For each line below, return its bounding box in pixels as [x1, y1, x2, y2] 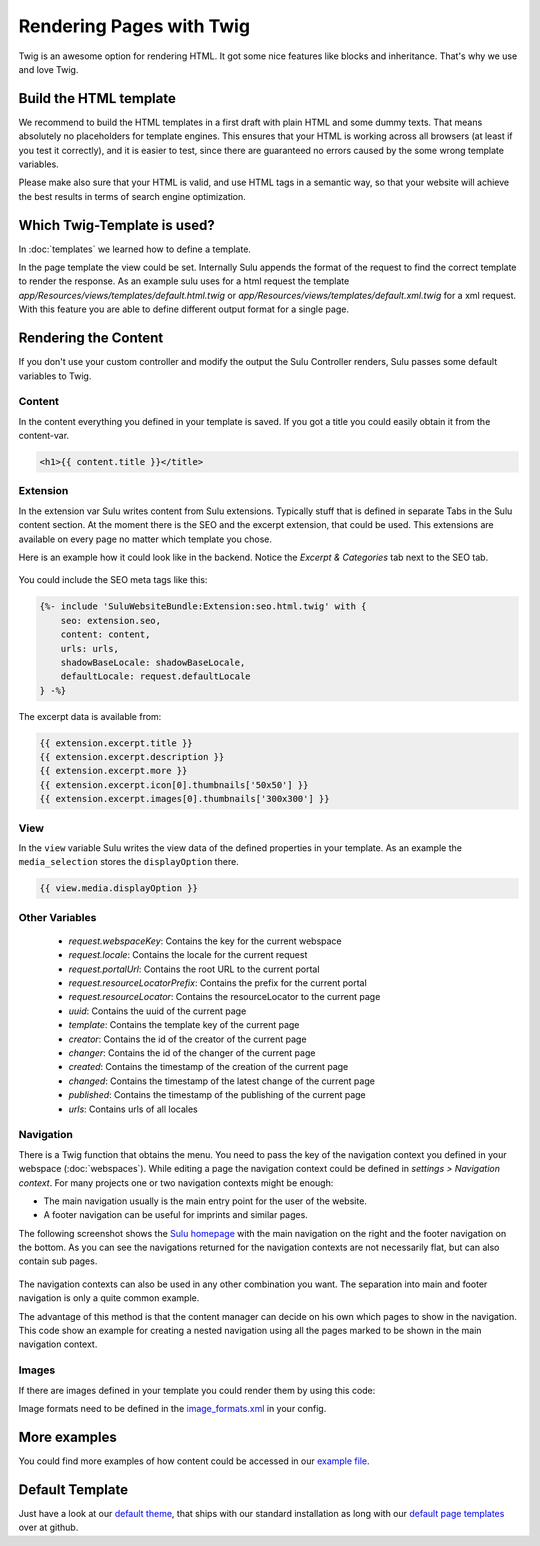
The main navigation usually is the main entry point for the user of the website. [43, 1195, 367, 1207]
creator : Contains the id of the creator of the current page [68, 1033, 307, 1045]
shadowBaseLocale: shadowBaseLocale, [60, 656, 246, 668]
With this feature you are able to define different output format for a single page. [18, 303, 350, 315]
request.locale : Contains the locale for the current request [68, 949, 308, 961]
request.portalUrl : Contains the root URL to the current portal [68, 963, 320, 975]
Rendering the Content [18, 330, 164, 347]
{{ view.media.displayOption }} [39, 883, 199, 894]
